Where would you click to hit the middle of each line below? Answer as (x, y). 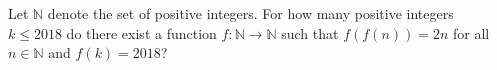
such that (310, 32)
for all (471, 32)
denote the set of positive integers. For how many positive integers (250, 13)
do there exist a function (141, 32)
